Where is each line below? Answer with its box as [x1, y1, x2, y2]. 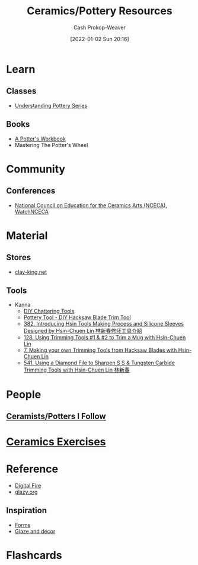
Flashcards [6, 549, 62, 562]
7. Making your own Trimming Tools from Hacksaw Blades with [23, 347, 177, 354]
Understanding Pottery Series [14, 102, 88, 109]
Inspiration [6, 505, 47, 516]
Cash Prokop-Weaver [73, 24, 126, 31]
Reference [6, 463, 58, 476]
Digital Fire [14, 482, 41, 489]
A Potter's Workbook [14, 135, 66, 142]
